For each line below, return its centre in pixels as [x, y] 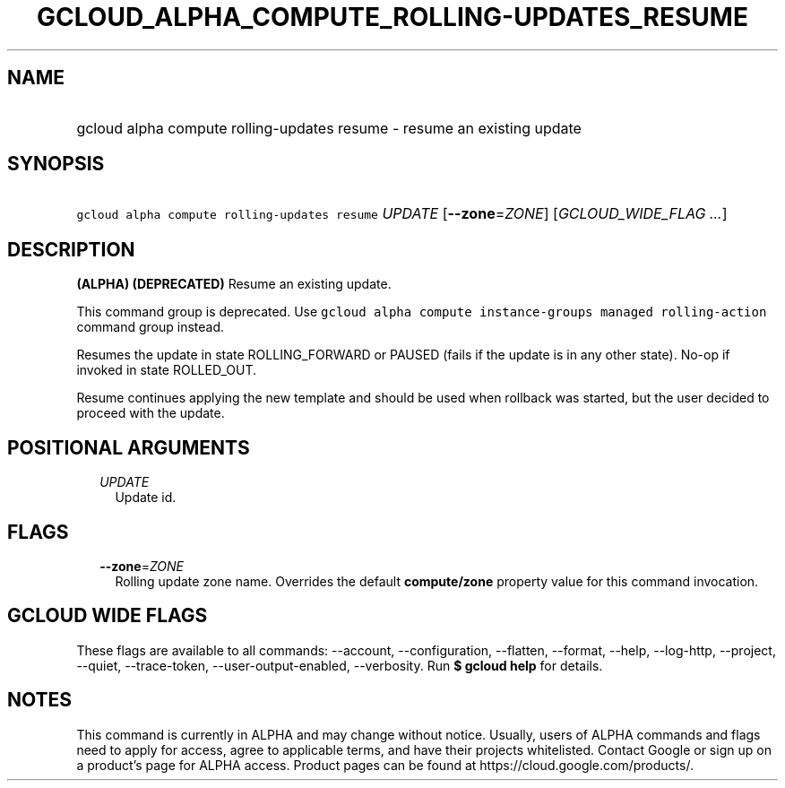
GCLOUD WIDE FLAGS [108, 616]
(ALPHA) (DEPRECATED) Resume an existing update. [234, 284]
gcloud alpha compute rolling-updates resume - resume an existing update [329, 128]
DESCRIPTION [71, 249]
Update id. [146, 498]
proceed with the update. [151, 413]
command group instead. [151, 327]
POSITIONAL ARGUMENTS [129, 447]
